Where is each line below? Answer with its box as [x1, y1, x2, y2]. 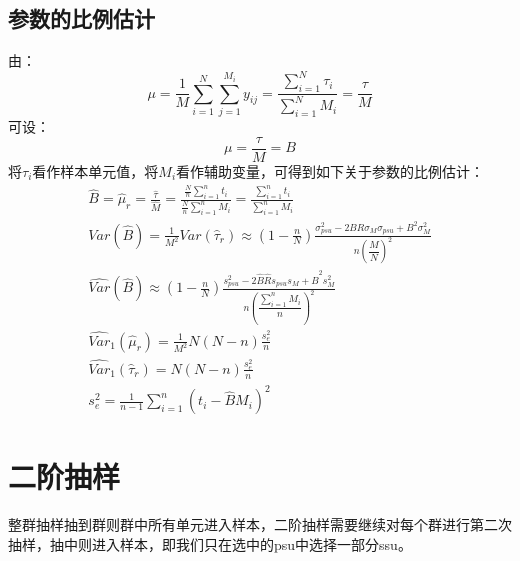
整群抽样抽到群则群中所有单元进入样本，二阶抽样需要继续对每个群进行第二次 [8, 514, 512, 535]
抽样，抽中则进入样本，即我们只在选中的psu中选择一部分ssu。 [8, 533, 412, 554]
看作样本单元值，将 [32, 160, 159, 181]
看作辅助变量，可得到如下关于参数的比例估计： [176, 160, 485, 181]
